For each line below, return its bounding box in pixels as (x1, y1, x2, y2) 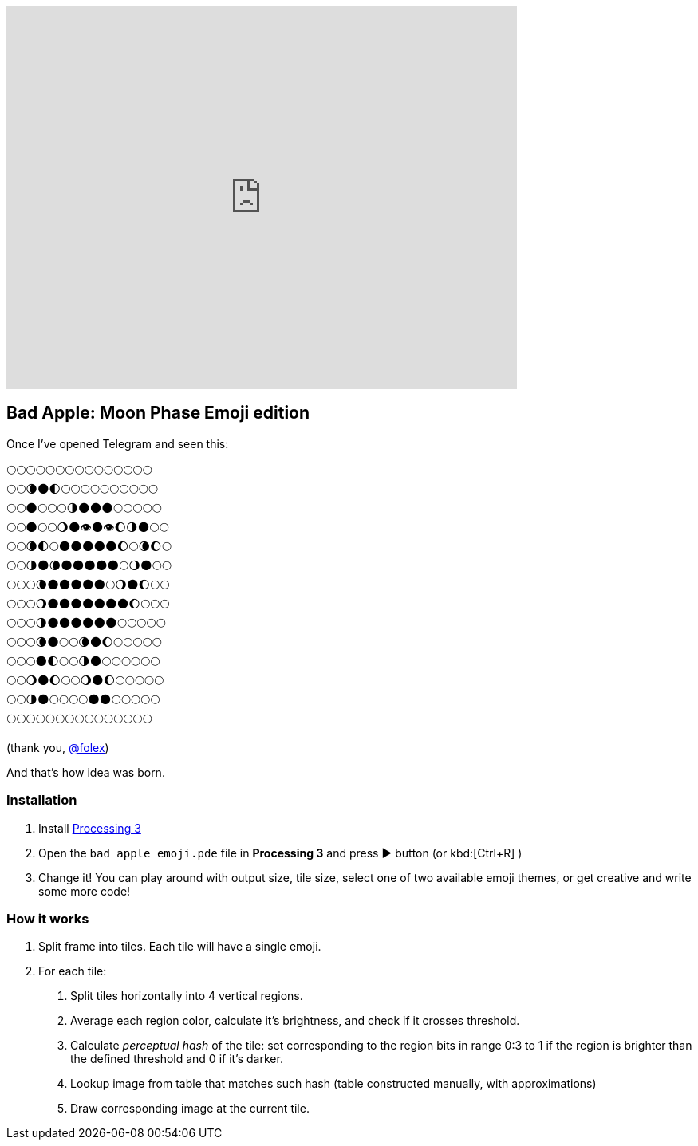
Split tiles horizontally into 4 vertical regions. (70, 989, 303, 1003)
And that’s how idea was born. (6, 765, 165, 779)
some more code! (38, 884, 131, 898)
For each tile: (38, 964, 107, 979)
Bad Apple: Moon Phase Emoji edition (6, 403, 310, 423)
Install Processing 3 (38, 821, 141, 835)
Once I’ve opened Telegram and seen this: (6, 436, 229, 451)
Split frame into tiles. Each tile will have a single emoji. (38, 939, 321, 954)
